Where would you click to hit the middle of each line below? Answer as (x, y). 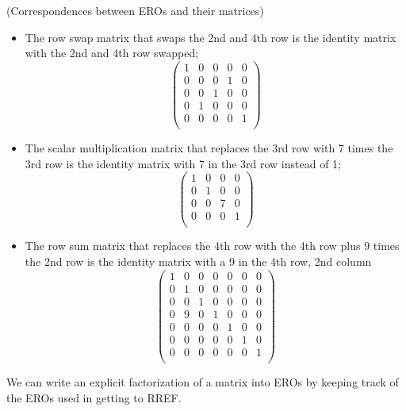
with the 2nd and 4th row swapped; (112, 53)
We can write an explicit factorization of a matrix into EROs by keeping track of (203, 381)
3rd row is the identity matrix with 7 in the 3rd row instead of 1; (183, 163)
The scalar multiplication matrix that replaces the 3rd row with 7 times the (209, 148)
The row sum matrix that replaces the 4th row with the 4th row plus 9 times (212, 246)
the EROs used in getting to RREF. (94, 397)
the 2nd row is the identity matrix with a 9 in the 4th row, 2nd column (198, 261)
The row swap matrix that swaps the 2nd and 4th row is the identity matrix (211, 37)
